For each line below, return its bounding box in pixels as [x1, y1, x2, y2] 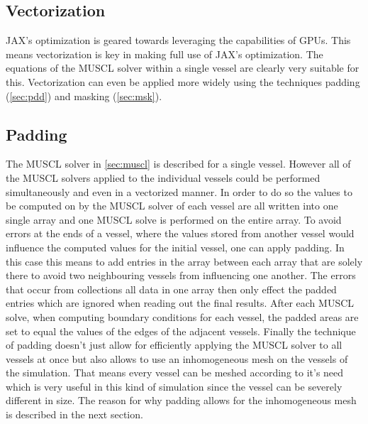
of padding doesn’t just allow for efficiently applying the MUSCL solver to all [6, 337, 342, 352]
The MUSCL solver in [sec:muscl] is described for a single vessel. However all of [6, 156, 351, 171]
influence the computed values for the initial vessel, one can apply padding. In [6, 239, 345, 254]
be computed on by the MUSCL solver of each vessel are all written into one [6, 198, 338, 213]
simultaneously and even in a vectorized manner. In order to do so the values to [6, 184, 352, 199]
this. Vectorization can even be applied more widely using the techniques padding [6, 74, 360, 89]
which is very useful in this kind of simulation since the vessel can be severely [6, 379, 342, 393]
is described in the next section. [6, 407, 143, 422]
